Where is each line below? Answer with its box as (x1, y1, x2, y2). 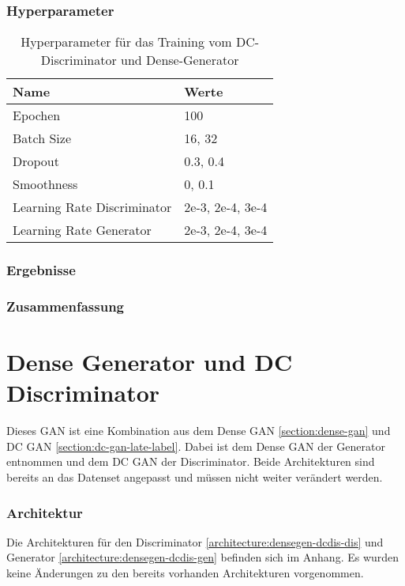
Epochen (13, 106, 61, 125)
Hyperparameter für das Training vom (21, 32, 232, 51)
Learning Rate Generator (13, 221, 152, 240)
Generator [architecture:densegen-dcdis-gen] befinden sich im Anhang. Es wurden (6, 549, 399, 565)
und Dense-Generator (121, 51, 239, 70)
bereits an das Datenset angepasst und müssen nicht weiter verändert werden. (6, 469, 383, 485)
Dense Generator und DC (6, 346, 293, 378)
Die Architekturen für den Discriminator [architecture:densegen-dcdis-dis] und (6, 533, 384, 550)
